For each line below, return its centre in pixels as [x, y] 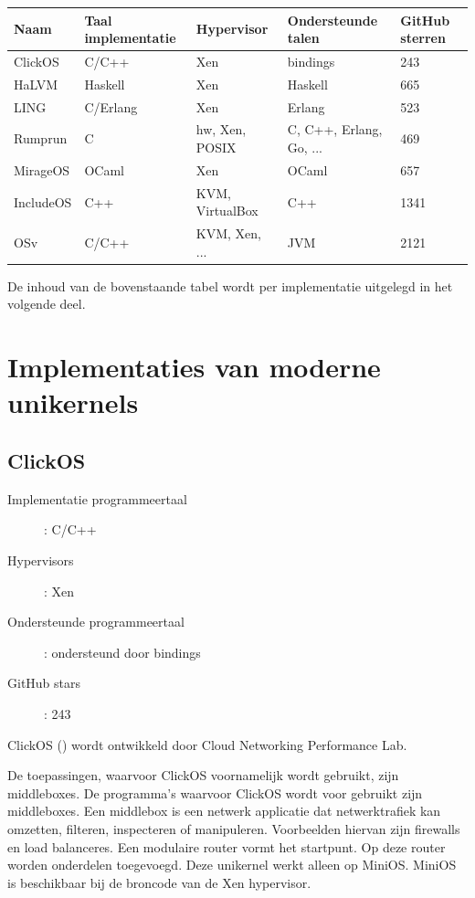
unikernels [73, 402]
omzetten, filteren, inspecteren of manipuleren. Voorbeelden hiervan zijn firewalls [234, 828]
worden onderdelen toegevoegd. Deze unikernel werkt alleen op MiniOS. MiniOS [232, 865]
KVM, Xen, [228, 233]
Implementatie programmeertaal [97, 498]
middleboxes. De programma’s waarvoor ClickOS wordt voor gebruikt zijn [215, 792]
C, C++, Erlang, [335, 129]
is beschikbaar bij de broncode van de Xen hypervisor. [159, 882]
